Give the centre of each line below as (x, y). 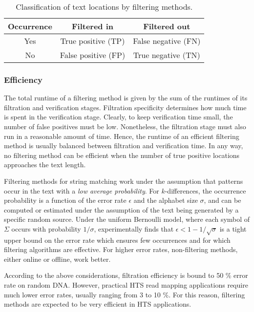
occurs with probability (46, 228)
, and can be (222, 200)
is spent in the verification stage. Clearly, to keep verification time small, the (118, 117)
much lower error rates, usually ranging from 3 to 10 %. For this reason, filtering (125, 294)
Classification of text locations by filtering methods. (104, 7)
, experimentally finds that (134, 228)
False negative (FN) (167, 41)
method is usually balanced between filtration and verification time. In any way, (124, 146)
